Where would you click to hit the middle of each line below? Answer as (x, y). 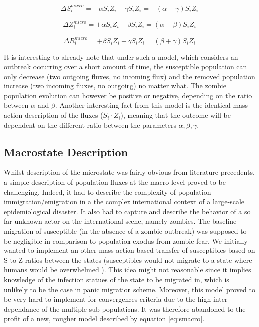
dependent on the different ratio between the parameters (90, 124)
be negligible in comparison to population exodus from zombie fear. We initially (126, 240)
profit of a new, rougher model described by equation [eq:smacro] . (104, 318)
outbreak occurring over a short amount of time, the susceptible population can (126, 66)
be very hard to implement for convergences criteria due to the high (108, 299)
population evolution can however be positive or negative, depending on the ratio (128, 95)
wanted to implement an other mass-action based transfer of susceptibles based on (129, 250)
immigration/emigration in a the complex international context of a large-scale (124, 202)
